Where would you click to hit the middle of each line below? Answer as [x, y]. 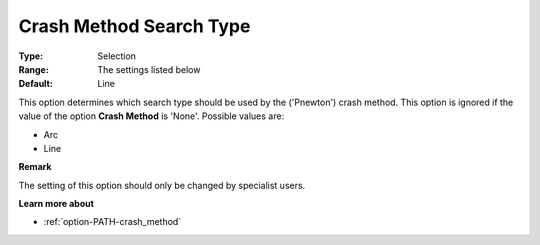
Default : [36, 84]
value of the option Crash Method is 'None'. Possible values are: [151, 116]
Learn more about [56, 204]
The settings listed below [149, 69]
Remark [35, 167]
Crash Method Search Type [134, 26]
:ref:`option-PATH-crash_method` [112, 222]
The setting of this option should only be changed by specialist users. [162, 185]
